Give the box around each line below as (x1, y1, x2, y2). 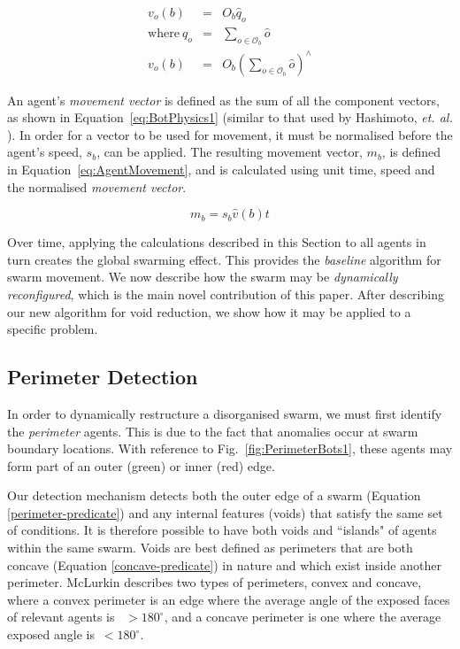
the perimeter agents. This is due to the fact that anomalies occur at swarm (7, 421, 418, 440)
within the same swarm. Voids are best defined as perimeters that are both (7, 538, 413, 557)
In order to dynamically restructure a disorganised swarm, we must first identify (7, 404, 442, 422)
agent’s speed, (7, 143, 82, 161)
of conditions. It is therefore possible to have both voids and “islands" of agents (7, 521, 437, 539)
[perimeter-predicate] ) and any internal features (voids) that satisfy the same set (7, 503, 443, 522)
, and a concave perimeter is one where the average (164, 607, 441, 626)
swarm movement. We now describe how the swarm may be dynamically (7, 267, 398, 286)
